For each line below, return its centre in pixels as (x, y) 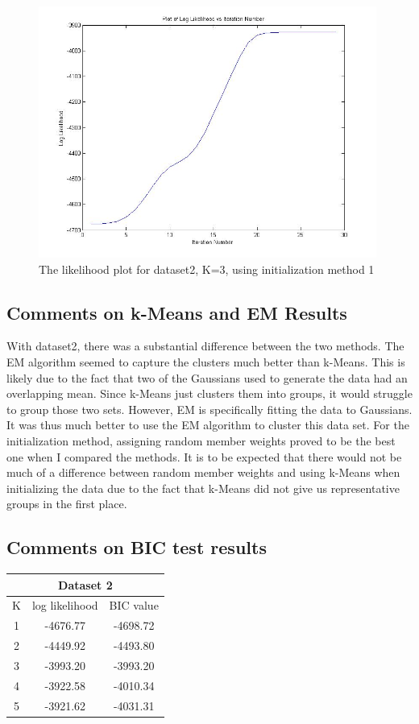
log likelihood (65, 605)
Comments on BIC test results (137, 547)
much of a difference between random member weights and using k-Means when (203, 472)
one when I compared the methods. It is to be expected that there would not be (204, 456)
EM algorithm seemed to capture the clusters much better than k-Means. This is (206, 361)
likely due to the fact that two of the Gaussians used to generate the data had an (207, 377)
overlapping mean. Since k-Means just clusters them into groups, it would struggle (209, 393)
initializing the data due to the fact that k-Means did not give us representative (203, 488)
